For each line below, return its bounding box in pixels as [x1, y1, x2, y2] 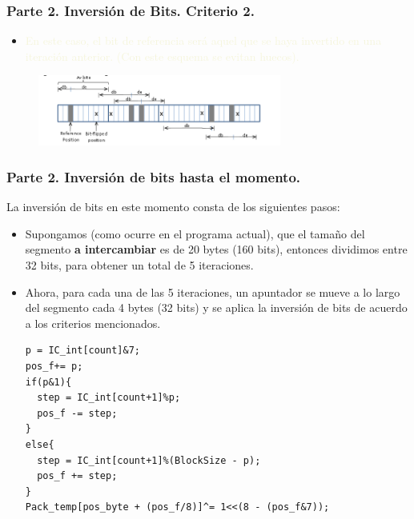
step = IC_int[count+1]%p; [37, 392, 181, 404]
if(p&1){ [25, 376, 72, 388]
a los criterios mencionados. [25, 314, 161, 331]
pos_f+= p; [25, 360, 83, 372]
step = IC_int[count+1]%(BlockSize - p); [37, 454, 261, 466]
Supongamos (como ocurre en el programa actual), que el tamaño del [25, 225, 365, 242]
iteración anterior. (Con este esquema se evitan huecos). [25, 47, 299, 64]
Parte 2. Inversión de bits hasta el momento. [6, 166, 301, 186]
